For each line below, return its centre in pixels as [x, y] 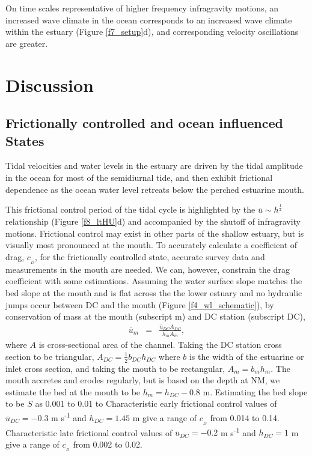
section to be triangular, [50, 356]
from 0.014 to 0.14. [245, 417]
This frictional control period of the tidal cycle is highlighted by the [130, 209]
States [25, 140]
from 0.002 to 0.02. [108, 444]
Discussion [50, 84]
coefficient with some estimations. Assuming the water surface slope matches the [154, 281]
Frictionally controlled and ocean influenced [144, 123]
